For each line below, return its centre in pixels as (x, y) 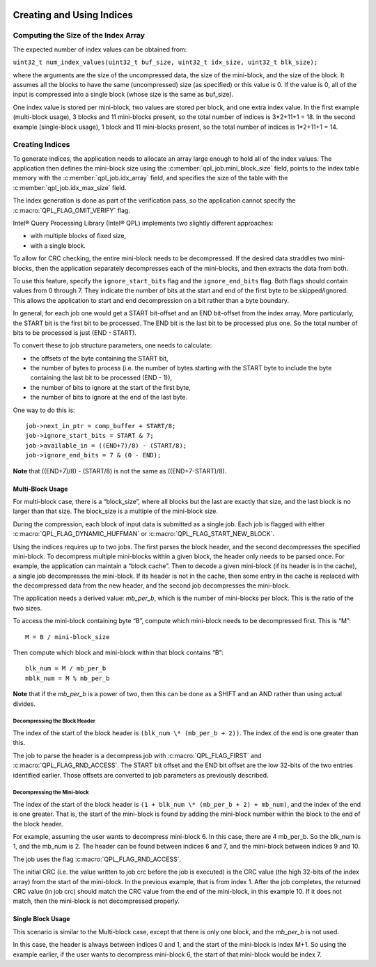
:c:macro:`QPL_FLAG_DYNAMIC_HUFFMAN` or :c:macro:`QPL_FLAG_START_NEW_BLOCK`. (144, 534)
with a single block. (58, 245)
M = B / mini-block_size (68, 637)
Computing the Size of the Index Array (79, 36)
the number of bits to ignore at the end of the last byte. (109, 398)
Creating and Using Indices (73, 15)
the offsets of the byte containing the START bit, (99, 358)
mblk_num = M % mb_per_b (68, 678)
